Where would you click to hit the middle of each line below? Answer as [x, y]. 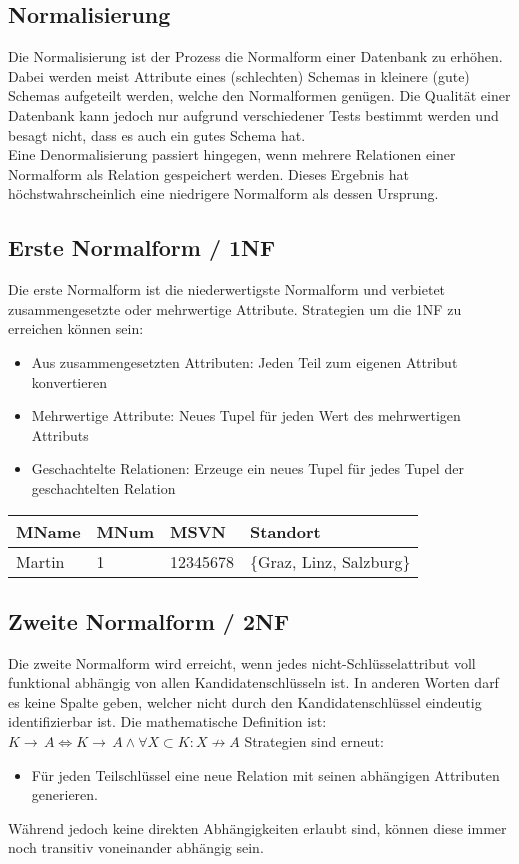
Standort [285, 531]
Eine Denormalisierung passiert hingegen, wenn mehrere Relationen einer [232, 154]
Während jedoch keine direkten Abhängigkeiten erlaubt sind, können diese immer [257, 827]
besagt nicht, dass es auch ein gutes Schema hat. [157, 134]
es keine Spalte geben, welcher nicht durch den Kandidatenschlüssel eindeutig [245, 701]
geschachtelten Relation [103, 487]
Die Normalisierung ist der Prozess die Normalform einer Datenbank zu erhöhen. [255, 56]
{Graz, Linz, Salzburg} [330, 561]
